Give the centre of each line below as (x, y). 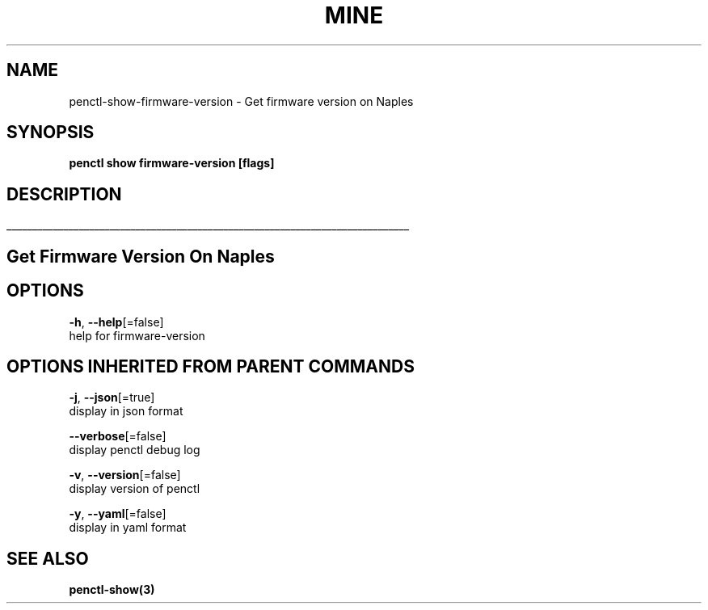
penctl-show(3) (112, 590)
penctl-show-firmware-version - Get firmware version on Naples (241, 101)
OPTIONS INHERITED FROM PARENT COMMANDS (211, 366)
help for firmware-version (137, 335)
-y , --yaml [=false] (118, 514)
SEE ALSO (48, 558)
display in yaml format (128, 528)
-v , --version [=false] (125, 475)
